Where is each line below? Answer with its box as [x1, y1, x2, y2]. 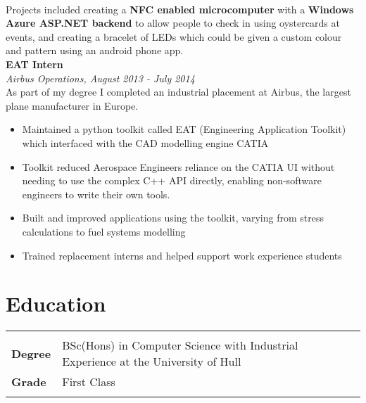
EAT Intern [6, 56, 63, 71]
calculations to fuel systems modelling [22, 224, 186, 238]
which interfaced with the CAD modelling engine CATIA [22, 135, 269, 150]
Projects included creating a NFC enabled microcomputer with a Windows [6, 1, 354, 16]
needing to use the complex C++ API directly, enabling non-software [22, 173, 322, 188]
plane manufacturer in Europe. [6, 98, 139, 113]
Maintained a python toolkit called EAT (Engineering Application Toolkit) [22, 122, 346, 136]
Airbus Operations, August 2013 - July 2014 [6, 70, 195, 85]
